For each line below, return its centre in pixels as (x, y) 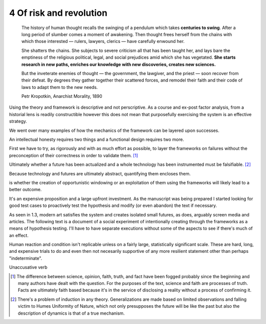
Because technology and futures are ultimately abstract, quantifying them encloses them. (100, 173)
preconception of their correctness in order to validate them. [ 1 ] (74, 155)
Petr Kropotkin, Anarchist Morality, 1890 (62, 96)
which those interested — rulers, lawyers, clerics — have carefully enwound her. (103, 41)
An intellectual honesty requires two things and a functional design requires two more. (97, 140)
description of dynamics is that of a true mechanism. (71, 313)
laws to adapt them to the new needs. (60, 87)
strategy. (18, 121)
